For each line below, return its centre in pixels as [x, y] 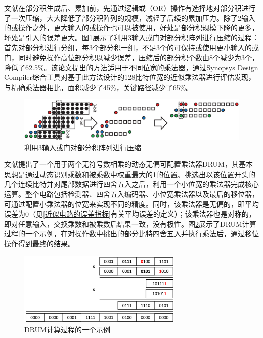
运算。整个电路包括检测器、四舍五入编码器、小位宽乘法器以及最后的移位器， [131, 194]
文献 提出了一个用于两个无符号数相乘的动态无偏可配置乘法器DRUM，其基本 [128, 164]
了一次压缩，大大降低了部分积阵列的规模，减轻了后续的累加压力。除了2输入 [130, 17]
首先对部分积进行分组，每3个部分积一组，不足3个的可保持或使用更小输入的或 [131, 47]
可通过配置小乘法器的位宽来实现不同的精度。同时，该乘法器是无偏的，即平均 [131, 204]
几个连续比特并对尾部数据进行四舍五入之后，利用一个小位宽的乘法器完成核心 [131, 184]
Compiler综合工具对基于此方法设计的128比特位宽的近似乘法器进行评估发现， [130, 77]
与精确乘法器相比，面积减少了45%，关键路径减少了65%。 [99, 87]
